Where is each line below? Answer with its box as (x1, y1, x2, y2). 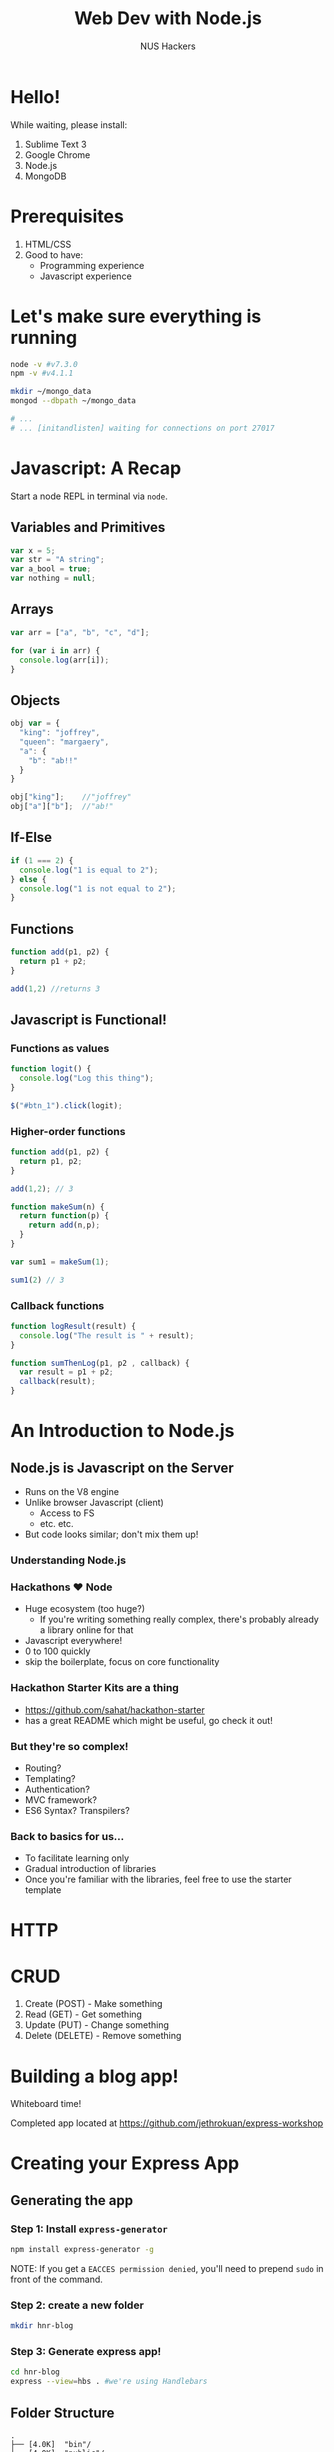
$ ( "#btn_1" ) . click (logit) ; (10, 1100, 123, 1111)
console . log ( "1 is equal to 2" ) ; (19, 865, 159, 875)
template (24, 1884, 62, 1896)
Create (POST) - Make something (24, 1998, 163, 2010)
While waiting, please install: (10, 118, 128, 131)
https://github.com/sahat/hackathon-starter (24, 1703, 205, 1716)
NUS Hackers (139, 40, 197, 52)
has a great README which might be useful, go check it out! (24, 1714, 273, 1726)
